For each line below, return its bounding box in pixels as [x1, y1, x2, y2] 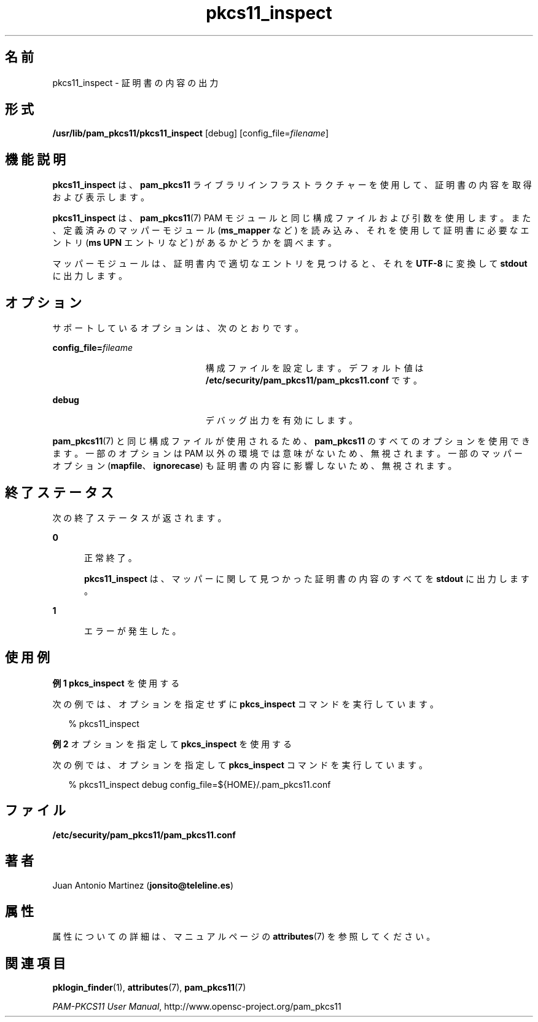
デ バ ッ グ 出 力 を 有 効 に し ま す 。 [205, 415, 357, 426]
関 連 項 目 [5, 955, 66, 971]
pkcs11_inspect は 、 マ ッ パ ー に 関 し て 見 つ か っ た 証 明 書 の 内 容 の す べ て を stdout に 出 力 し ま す [84, 573, 529, 584]
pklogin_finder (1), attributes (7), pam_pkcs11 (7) [52, 982, 246, 993]
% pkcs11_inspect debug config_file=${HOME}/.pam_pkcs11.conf [68, 779, 331, 790]
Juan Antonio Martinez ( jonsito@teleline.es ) [52, 879, 234, 890]
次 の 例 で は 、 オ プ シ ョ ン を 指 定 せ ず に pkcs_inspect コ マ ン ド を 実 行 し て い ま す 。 [52, 698, 439, 709]
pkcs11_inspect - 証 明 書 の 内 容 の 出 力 [52, 77, 219, 88]
